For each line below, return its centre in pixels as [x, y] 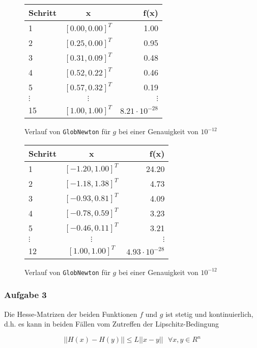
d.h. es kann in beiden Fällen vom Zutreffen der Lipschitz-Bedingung [112, 324]
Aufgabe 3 [25, 295]
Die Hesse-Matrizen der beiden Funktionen [71, 314]
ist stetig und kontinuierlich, [209, 314]
